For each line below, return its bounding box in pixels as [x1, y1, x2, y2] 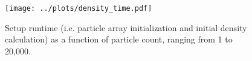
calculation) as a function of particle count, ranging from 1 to [5, 33, 233, 45]
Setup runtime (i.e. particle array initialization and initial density [5, 21, 247, 33]
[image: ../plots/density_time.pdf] [5, 4, 152, 13]
